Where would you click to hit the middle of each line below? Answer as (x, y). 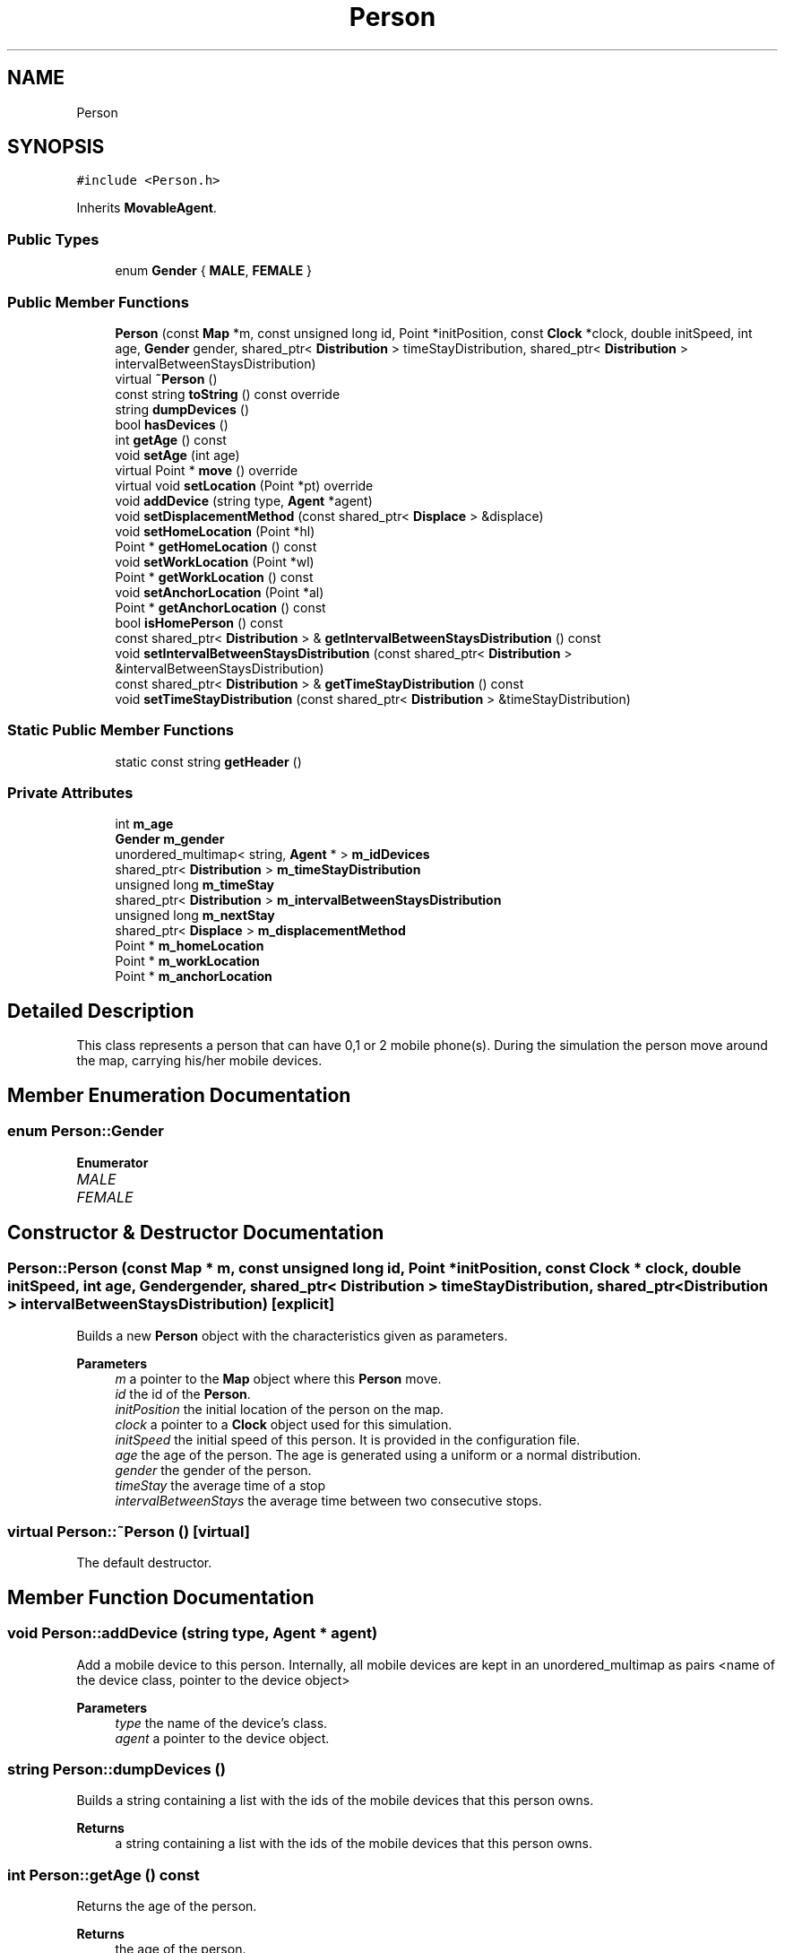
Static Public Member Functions (121, 730)
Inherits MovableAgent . (147, 208)
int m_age (144, 824)
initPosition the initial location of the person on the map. (280, 1409)
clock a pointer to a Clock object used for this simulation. (284, 1424)
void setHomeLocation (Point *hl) (215, 531)
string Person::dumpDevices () (116, 1770)
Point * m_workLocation (187, 961)
